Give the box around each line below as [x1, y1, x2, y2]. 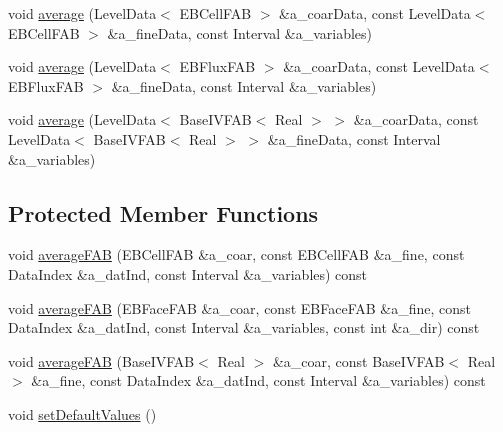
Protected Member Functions [8, 197, 319, 228]
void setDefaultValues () [8, 403, 157, 424]
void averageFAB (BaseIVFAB [8, 350, 195, 371]
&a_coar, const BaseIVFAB [272, 350, 445, 371]
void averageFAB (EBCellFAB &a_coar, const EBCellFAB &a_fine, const [8, 244, 465, 265]
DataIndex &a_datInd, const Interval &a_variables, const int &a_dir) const [8, 317, 480, 338]
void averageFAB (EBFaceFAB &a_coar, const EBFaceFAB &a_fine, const [8, 297, 471, 318]
